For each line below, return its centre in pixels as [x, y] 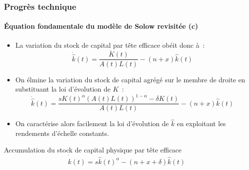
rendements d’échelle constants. [62, 133]
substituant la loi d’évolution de [63, 89]
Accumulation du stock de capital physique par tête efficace [93, 149]
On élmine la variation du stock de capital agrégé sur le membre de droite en [130, 79]
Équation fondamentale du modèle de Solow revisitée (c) [101, 26]
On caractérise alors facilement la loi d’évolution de [92, 123]
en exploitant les [201, 123]
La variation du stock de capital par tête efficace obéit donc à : [110, 45]
